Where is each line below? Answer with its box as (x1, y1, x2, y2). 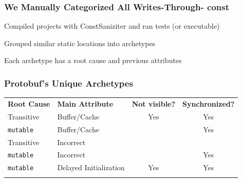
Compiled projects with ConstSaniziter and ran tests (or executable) (4, 21, 220, 31)
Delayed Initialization (57, 162, 125, 173)
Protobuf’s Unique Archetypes (4, 76, 133, 89)
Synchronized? (182, 98, 235, 109)
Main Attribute (57, 98, 114, 109)
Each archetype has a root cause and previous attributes (4, 55, 182, 66)
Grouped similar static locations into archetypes (4, 37, 156, 48)
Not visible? (132, 98, 176, 109)
